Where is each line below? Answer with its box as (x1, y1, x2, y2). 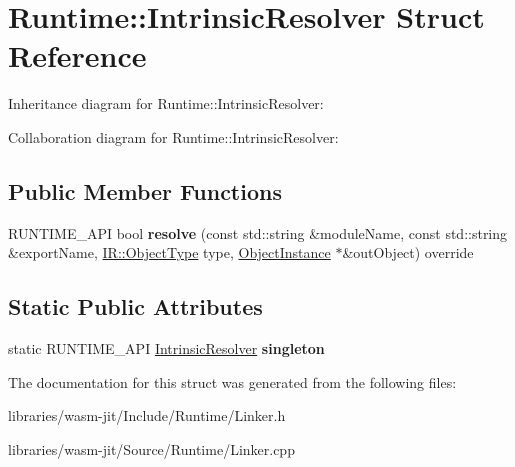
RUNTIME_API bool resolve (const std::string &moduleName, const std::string (8, 222, 508, 243)
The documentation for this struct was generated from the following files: (8, 371, 457, 392)
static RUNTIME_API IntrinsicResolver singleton (8, 338, 325, 359)
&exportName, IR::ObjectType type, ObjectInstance (8, 242, 331, 263)
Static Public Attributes (8, 291, 263, 322)
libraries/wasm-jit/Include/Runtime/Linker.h (8, 405, 286, 426)
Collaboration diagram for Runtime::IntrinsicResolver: (8, 126, 339, 147)
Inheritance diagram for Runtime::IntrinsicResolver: (8, 93, 324, 114)
